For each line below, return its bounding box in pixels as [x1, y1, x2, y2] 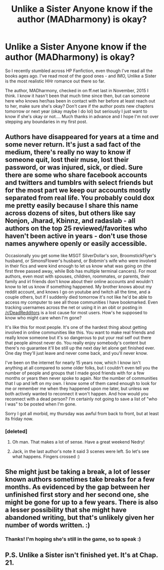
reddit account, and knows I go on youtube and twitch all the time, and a [5, 289, 150, 295]
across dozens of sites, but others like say [5, 209, 136, 218]
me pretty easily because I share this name [5, 202, 138, 210]
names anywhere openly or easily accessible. [5, 240, 147, 248]
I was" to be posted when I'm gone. [5, 401, 77, 407]
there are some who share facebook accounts [5, 171, 147, 179]
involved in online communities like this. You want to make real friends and [5, 329, 155, 335]
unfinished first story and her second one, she [5, 490, 149, 499]
